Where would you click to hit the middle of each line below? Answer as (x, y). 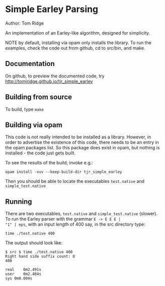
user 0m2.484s (23, 274)
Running (19, 201)
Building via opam (34, 125)
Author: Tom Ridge (25, 23)
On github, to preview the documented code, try (55, 76)
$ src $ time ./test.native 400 (39, 252)
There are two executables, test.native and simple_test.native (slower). (81, 214)
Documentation (30, 64)
